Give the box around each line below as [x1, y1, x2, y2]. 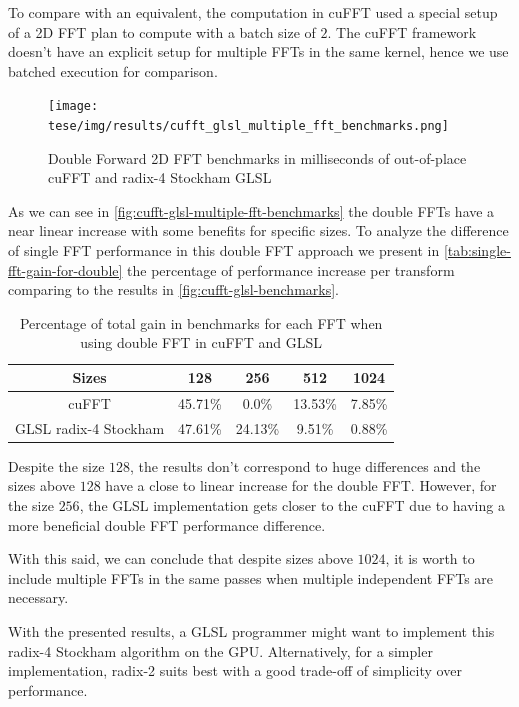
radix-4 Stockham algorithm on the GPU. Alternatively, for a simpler [8, 640, 433, 661]
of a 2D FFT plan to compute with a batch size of [8, 21, 316, 42]
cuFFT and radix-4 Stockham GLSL [48, 167, 272, 188]
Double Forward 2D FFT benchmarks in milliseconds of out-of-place [48, 147, 467, 168]
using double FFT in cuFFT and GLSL [80, 332, 323, 353]
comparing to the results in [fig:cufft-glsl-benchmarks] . [8, 279, 340, 300]
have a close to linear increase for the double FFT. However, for [105, 475, 497, 496]
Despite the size [8, 455, 105, 476]
